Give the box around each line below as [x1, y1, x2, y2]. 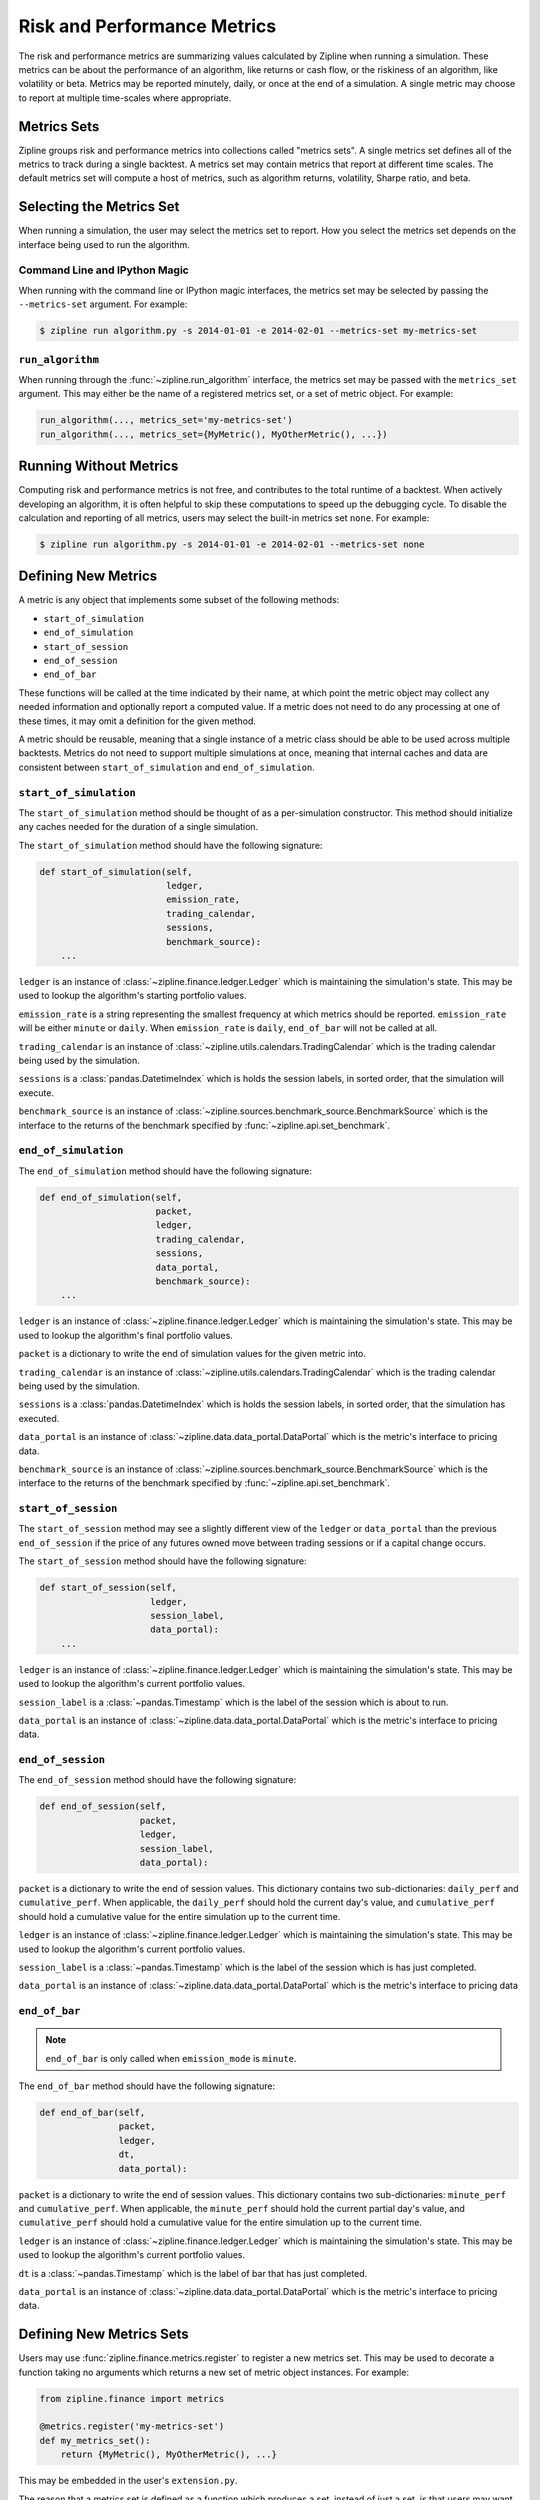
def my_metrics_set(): [39, 2435, 151, 2446]
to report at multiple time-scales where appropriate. [18, 91, 232, 104]
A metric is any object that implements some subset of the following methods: [18, 594, 340, 606]
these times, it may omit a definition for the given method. [18, 715, 257, 727]
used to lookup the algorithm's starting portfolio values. [18, 990, 247, 1002]
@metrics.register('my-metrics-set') [39, 2421, 225, 2432]
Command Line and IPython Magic [18, 263, 189, 277]
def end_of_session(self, [39, 1801, 167, 1812]
